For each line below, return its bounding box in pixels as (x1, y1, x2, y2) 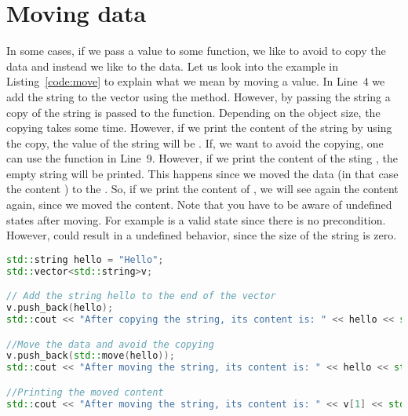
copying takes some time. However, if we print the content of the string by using (6, 119, 392, 136)
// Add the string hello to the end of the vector (6, 290, 276, 302)
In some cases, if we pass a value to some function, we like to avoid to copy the (6, 42, 386, 59)
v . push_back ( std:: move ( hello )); (6, 350, 175, 362)
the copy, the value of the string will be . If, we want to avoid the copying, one (6, 134, 384, 151)
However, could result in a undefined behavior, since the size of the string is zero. (6, 227, 397, 243)
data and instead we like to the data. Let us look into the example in (6, 57, 339, 74)
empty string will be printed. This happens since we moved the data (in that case (6, 165, 399, 181)
